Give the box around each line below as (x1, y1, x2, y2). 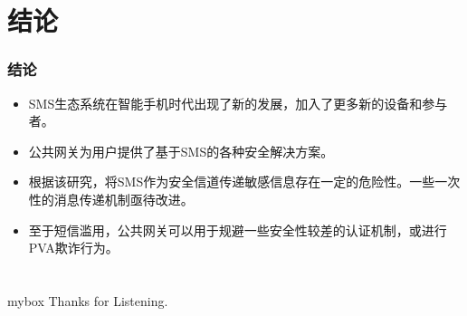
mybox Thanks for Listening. (7, 291, 168, 310)
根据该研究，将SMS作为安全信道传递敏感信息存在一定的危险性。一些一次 (28, 172, 461, 191)
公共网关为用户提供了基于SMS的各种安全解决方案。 (28, 141, 334, 160)
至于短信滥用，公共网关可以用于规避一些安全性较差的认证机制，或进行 (28, 220, 447, 239)
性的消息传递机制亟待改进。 (28, 189, 194, 208)
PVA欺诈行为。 (28, 238, 119, 257)
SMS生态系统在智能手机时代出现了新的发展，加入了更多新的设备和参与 (28, 93, 448, 112)
